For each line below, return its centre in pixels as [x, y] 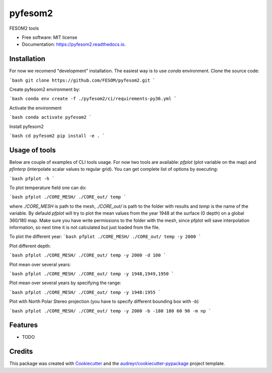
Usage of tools [32, 150]
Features [23, 325]
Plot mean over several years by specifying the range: [65, 283]
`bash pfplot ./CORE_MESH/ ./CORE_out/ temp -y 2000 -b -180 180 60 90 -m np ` [110, 311]
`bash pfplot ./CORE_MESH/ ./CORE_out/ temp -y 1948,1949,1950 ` [92, 274]
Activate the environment [36, 108]
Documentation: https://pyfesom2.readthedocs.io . [74, 44]
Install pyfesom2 [26, 127]
